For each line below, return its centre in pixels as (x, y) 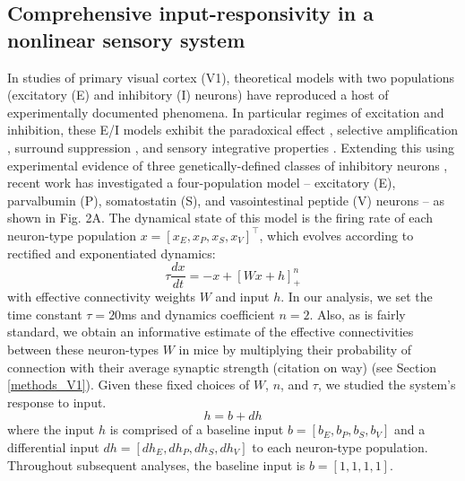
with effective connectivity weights (102, 297)
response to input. (57, 402)
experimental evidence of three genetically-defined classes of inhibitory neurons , (228, 165)
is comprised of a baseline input (197, 429)
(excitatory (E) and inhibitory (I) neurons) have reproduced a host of (198, 95)
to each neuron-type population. (340, 446)
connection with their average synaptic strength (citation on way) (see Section (222, 367)
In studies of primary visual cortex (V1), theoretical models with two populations (231, 77)
